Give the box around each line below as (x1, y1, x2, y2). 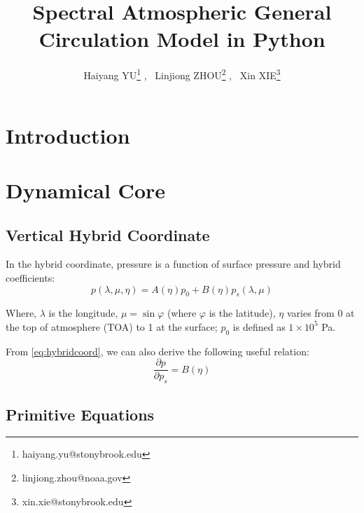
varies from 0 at (286, 306, 355, 320)
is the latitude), (209, 306, 276, 320)
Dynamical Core (6, 175, 166, 204)
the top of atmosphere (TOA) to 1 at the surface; (6, 319, 218, 334)
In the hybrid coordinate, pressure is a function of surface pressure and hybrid (6, 256, 341, 271)
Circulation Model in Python (38, 25, 325, 53)
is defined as (232, 319, 286, 334)
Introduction (6, 121, 130, 149)
